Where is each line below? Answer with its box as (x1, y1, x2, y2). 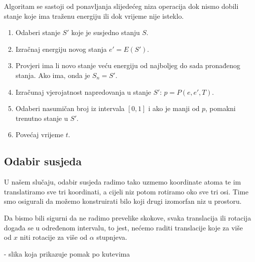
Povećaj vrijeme (15, 129, 64, 140)
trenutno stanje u (15, 112, 68, 123)
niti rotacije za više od (20, 232, 88, 242)
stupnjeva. (96, 232, 127, 242)
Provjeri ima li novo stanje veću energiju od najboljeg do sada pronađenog (15, 60, 240, 71)
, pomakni (205, 103, 236, 113)
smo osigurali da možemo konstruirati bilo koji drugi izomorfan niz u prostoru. (4, 196, 242, 206)
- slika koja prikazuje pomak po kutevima (4, 248, 130, 259)
